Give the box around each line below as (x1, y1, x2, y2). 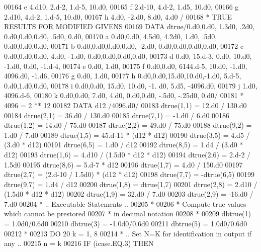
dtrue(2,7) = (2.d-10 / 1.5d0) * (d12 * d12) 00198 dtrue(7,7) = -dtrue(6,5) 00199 (4, 169, 254, 180)
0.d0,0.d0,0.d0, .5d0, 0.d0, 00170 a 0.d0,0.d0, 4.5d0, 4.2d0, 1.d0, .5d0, (4, 31, 217, 41)
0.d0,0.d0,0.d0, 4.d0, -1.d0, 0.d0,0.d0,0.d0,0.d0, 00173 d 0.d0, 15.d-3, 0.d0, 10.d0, (4, 50, 252, 61)
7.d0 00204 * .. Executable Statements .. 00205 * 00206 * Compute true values (4, 198, 246, 209)
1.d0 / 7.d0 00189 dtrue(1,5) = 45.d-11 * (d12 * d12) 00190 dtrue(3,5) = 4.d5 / (4, 129, 250, 140)
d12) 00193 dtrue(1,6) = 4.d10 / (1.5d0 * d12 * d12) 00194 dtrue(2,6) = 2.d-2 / (4, 149, 251, 159)
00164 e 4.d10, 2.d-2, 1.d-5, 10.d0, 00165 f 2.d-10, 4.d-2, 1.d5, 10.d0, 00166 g (4, 2, 239, 12)
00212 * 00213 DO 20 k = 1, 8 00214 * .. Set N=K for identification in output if (4, 228, 251, 238)
